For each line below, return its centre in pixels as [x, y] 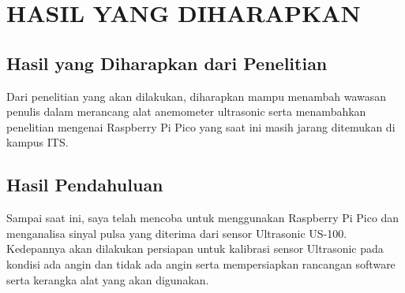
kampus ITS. [37, 142]
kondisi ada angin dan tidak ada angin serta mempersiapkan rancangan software [201, 263]
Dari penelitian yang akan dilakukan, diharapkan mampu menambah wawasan [197, 96]
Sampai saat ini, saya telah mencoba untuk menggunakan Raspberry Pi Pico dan [203, 218]
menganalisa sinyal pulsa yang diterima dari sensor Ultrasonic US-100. [177, 233]
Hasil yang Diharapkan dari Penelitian [167, 63]
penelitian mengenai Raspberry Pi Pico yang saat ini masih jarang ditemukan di [201, 126]
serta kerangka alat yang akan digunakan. [108, 279]
